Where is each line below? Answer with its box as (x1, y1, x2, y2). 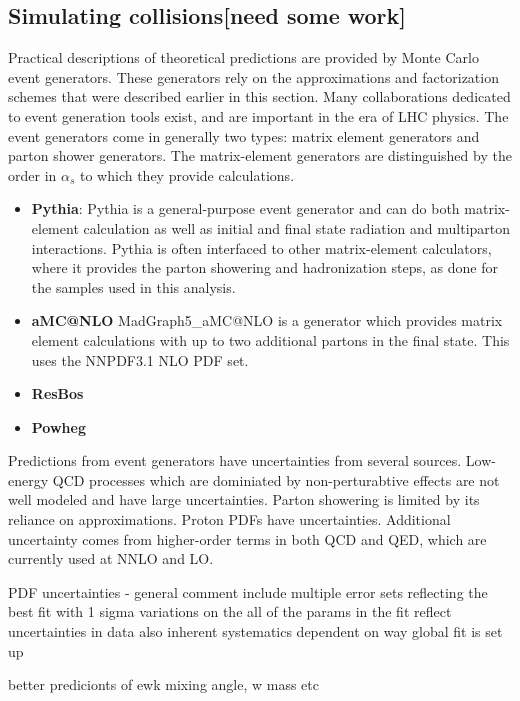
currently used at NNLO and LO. (8, 548, 214, 569)
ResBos (31, 383, 84, 404)
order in (8, 164, 57, 185)
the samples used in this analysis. (31, 276, 236, 297)
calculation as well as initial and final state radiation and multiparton (83, 217, 511, 238)
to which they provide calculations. (80, 164, 295, 185)
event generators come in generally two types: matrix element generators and (8, 125, 480, 146)
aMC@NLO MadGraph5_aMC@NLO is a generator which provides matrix (31, 310, 503, 331)
